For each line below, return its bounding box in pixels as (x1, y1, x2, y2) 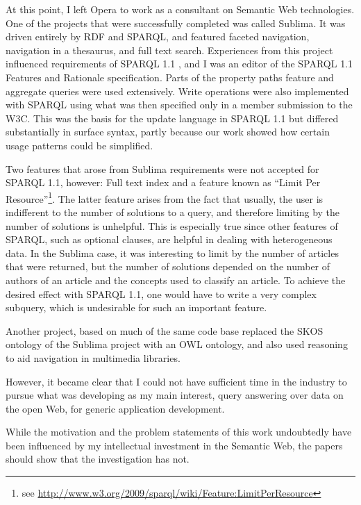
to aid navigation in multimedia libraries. (6, 350, 180, 365)
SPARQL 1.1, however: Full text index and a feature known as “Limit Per (6, 175, 321, 190)
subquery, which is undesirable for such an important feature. (6, 300, 267, 315)
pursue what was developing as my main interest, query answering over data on (6, 388, 344, 402)
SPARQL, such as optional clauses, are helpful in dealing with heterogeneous (6, 232, 333, 247)
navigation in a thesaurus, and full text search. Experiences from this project (6, 42, 333, 57)
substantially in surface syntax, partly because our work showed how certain (6, 124, 330, 139)
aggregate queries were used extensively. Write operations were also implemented (6, 83, 349, 98)
